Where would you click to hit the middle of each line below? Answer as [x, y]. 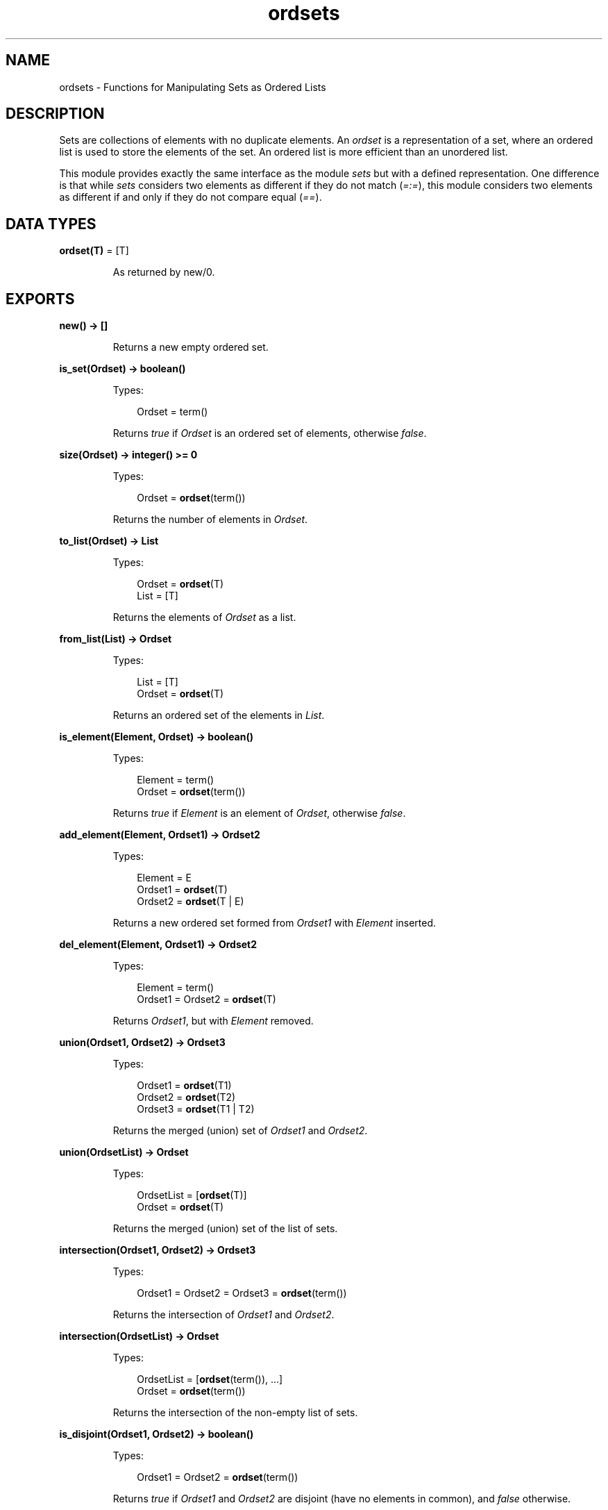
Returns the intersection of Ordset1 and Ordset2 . [223, 1315]
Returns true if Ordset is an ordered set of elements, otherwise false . [270, 433]
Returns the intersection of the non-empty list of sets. [235, 1413]
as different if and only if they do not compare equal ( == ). [191, 197]
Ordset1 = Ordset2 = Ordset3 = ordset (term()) [242, 1293]
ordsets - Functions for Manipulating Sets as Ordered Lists [193, 87]
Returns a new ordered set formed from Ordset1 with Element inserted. [275, 923]
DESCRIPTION [55, 114]
